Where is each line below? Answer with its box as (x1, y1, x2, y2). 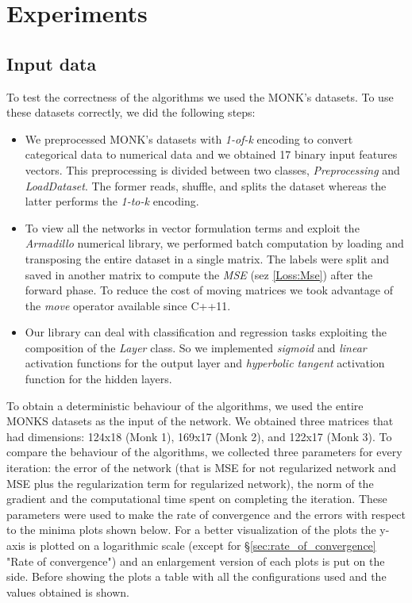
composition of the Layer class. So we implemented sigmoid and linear (25, 339, 367, 355)
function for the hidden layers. (25, 371, 172, 387)
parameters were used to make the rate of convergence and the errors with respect (6, 505, 406, 522)
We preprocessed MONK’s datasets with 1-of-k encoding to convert (25, 130, 353, 147)
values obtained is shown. (6, 583, 130, 600)
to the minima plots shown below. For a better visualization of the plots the (6, 521, 376, 538)
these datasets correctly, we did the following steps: (6, 104, 256, 121)
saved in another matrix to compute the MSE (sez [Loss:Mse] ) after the (25, 266, 373, 282)
